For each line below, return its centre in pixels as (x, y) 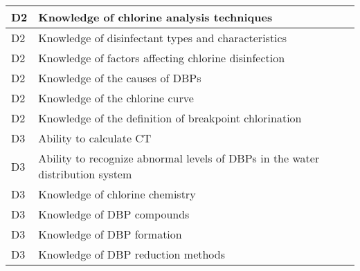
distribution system (85, 174)
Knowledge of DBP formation (110, 234)
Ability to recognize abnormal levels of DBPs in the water (179, 158)
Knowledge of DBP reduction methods (132, 254)
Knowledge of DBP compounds (114, 214)
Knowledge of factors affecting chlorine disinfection (162, 58)
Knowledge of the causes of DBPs (120, 78)
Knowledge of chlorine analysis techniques (155, 17)
